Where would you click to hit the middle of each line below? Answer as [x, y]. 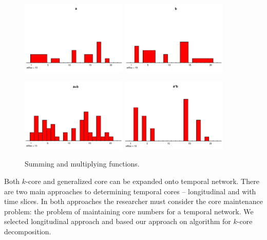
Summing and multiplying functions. [82, 164]
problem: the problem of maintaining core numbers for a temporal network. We [129, 211]
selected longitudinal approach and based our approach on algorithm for [118, 221]
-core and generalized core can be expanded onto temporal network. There [142, 181]
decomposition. [28, 232]
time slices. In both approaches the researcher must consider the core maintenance [133, 201]
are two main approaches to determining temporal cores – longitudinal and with [130, 191]
